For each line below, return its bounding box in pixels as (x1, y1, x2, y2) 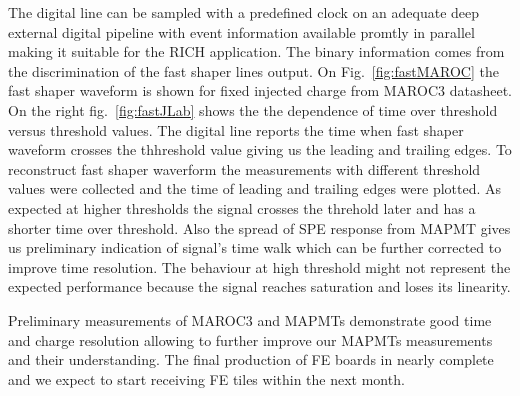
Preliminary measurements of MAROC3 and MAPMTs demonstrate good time (8, 309, 492, 330)
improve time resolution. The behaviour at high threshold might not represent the (8, 256, 511, 277)
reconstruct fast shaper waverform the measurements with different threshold (8, 158, 481, 179)
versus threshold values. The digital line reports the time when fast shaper (8, 119, 464, 140)
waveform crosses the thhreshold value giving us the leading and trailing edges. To (8, 139, 512, 160)
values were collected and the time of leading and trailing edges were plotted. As (8, 178, 502, 199)
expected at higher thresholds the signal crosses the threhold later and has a (8, 197, 476, 218)
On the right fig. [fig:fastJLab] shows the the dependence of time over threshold (8, 99, 498, 120)
